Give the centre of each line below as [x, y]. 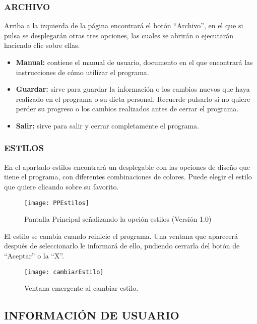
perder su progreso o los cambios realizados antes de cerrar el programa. [127, 109]
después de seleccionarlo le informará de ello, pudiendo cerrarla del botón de [122, 246]
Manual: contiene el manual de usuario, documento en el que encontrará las [134, 62]
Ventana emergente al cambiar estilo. [81, 288]
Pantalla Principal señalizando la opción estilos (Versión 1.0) [118, 219]
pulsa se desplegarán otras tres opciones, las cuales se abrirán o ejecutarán [119, 35]
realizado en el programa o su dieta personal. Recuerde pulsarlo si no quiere [133, 99]
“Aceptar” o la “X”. [34, 255]
